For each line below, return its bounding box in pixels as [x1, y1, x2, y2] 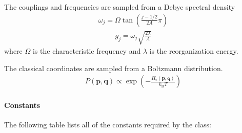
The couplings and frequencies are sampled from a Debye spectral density [4, 2, 235, 12]
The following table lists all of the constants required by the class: [4, 119, 211, 130]
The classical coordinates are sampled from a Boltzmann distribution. [4, 62, 223, 73]
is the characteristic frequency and [32, 46, 141, 56]
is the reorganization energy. [149, 46, 238, 56]
